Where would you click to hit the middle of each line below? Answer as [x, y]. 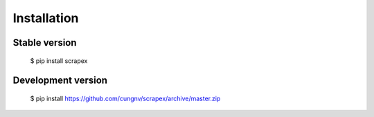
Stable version [45, 43]
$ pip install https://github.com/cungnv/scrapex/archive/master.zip [125, 98]
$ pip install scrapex [59, 61]
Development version [60, 81]
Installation [46, 18]
